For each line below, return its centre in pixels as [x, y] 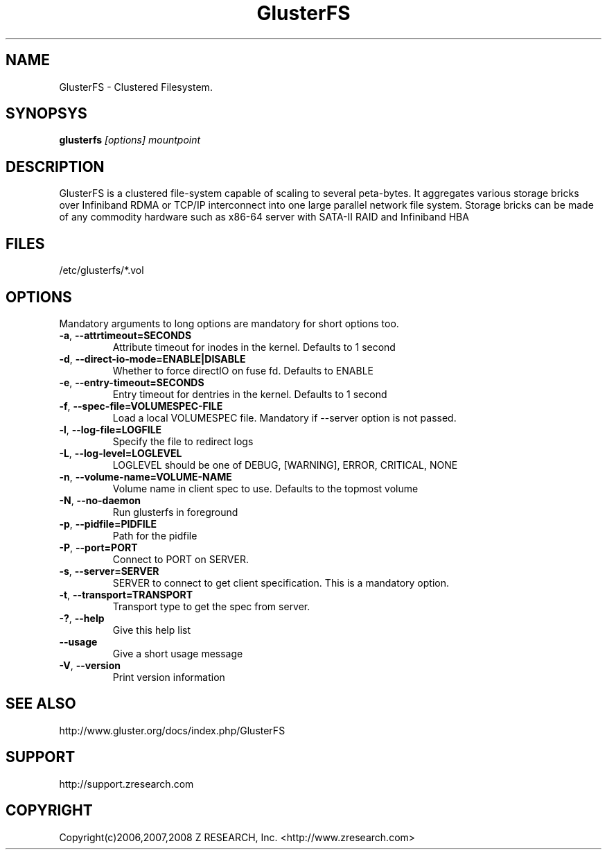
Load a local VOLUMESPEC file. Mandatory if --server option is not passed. [284, 417]
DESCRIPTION [55, 166]
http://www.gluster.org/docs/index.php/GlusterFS [172, 730]
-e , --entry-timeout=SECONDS [132, 382]
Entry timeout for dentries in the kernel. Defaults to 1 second [250, 394]
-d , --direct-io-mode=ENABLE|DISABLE [152, 359]
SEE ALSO [41, 704]
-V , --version [90, 665]
